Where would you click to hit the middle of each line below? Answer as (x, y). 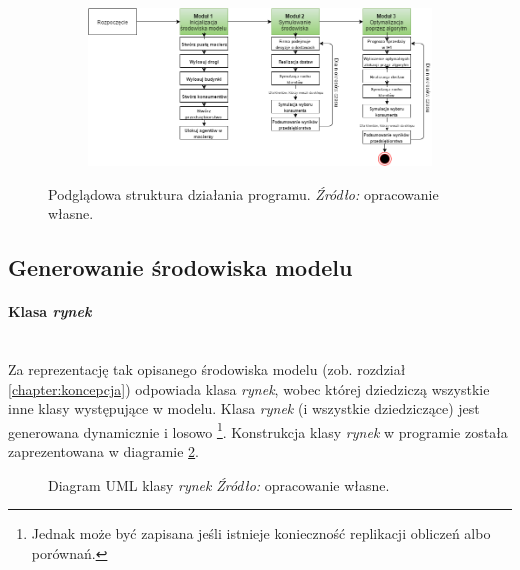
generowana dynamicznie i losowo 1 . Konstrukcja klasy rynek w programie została (258, 430)
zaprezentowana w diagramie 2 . (104, 451)
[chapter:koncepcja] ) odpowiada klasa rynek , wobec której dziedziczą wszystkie (249, 388)
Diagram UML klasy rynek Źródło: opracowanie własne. (219, 484)
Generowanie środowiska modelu (180, 267)
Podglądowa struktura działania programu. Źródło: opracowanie (243, 193)
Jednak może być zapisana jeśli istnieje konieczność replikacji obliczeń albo (261, 533)
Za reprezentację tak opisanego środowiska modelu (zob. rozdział (207, 369)
